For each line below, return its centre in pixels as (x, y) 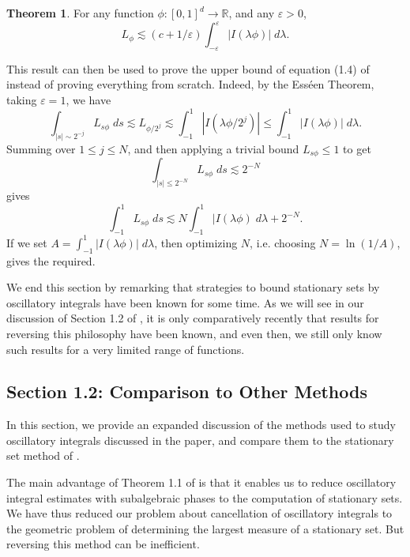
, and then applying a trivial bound (213, 149)
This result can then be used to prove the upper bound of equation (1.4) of (188, 68)
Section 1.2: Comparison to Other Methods (187, 391)
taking (22, 100)
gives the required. (51, 260)
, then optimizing (196, 242)
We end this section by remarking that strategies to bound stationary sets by (193, 287)
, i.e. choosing (283, 242)
